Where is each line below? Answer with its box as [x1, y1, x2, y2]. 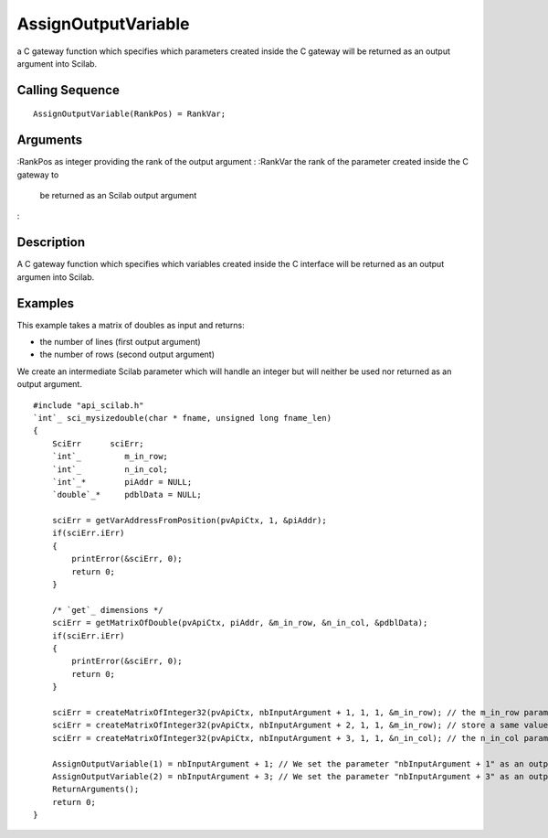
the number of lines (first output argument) [39, 337, 201, 348]
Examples [16, 295, 75, 311]
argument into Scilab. [16, 58, 98, 69]
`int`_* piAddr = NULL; [51, 477, 193, 487]
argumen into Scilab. [16, 271, 95, 283]
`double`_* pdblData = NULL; [51, 489, 203, 500]
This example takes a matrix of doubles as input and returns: [16, 319, 246, 330]
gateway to [16, 169, 59, 180]
